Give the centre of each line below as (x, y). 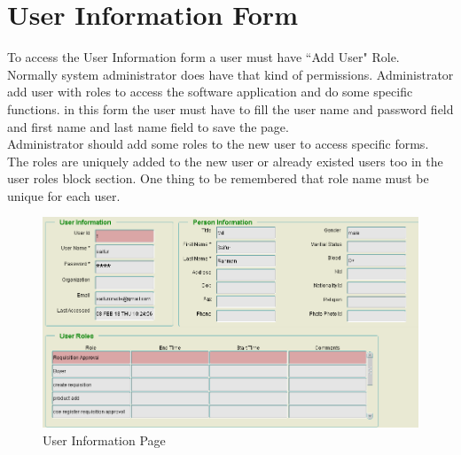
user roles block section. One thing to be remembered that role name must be (218, 178)
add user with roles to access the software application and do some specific (210, 92)
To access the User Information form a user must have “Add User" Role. (203, 57)
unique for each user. (64, 195)
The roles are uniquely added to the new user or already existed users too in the (225, 161)
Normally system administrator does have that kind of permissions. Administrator (230, 74)
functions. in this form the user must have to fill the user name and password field (230, 108)
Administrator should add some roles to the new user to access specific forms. (218, 144)
